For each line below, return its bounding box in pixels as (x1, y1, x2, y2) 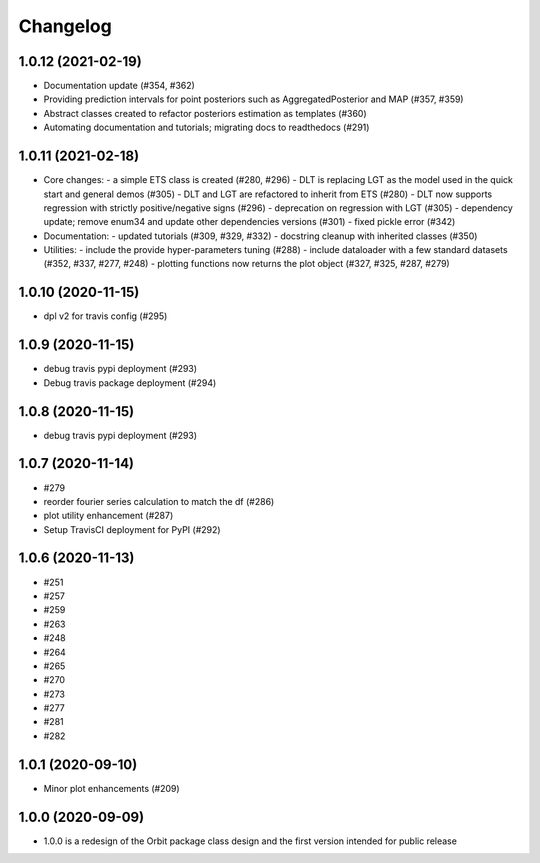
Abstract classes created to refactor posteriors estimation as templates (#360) (43, 107, 367, 119)
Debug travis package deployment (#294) (43, 376, 217, 389)
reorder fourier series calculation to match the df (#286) (43, 495, 275, 507)
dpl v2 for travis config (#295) (43, 310, 168, 322)
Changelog (18, 15, 112, 37)
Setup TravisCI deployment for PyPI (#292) (43, 523, 221, 535)
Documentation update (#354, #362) (43, 80, 195, 92)
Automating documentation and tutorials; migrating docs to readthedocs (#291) (43, 121, 370, 134)
